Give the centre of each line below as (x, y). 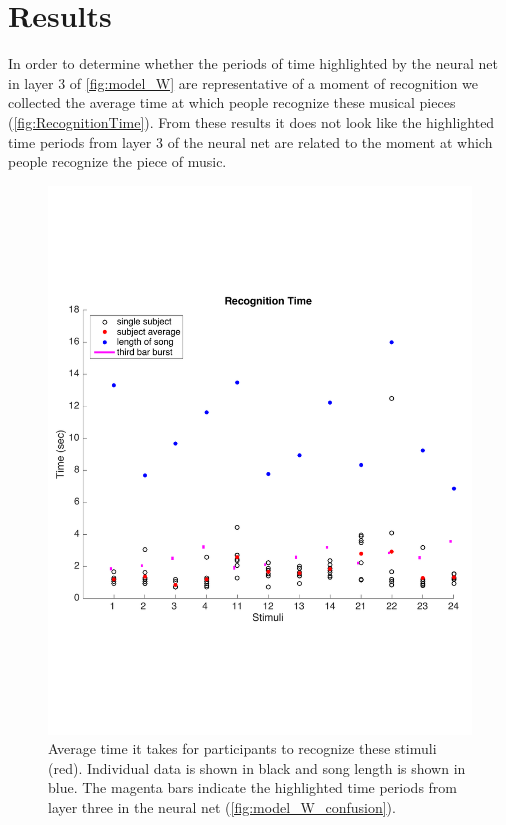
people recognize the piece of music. (117, 161)
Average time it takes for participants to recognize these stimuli (242, 748)
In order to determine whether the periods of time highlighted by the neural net (253, 63)
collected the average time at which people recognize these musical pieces (232, 102)
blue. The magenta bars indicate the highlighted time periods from (253, 787)
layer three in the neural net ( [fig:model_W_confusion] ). (222, 806)
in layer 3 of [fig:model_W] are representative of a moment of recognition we (243, 82)
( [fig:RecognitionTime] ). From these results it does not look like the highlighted (251, 121)
